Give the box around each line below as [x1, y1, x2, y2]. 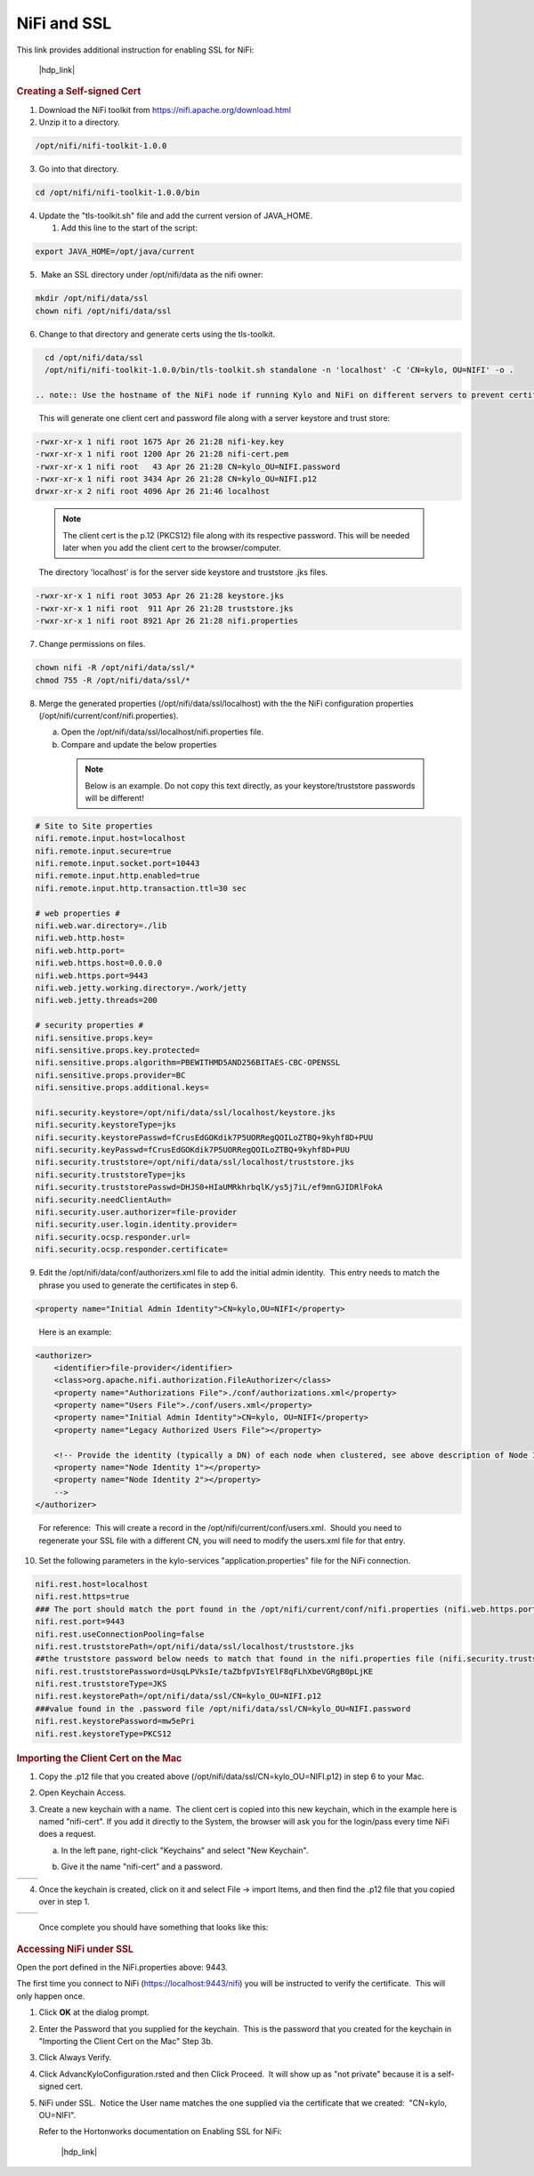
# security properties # [35, 1020, 144, 1031]
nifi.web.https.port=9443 [35, 970, 149, 981]
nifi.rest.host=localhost [35, 1579, 149, 1589]
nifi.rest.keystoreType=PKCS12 [35, 1728, 173, 1739]
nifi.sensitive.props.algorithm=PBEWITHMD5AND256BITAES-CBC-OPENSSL [35, 1057, 341, 1068]
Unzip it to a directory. [38, 117, 120, 127]
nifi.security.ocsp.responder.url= [35, 1232, 190, 1242]
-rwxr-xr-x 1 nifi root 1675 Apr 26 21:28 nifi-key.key [35, 436, 285, 447]
